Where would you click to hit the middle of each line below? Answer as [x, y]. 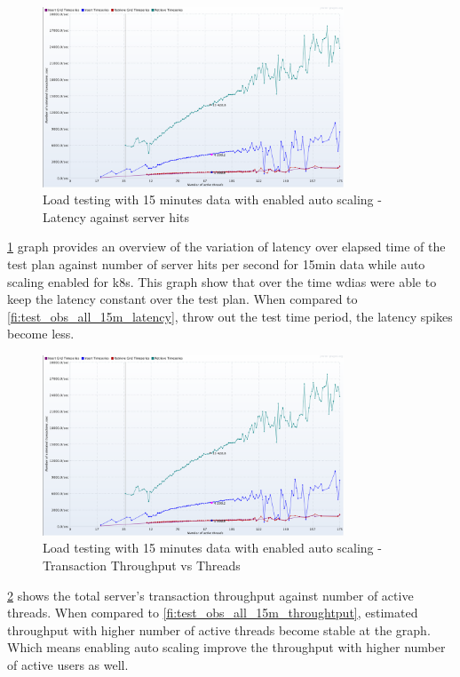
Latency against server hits [116, 216]
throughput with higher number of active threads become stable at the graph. [219, 629]
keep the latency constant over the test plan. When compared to [182, 299]
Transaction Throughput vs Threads [142, 565]
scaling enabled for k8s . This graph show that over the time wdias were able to [222, 281]
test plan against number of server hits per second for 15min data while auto [216, 264]
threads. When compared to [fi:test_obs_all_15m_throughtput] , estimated [213, 613]
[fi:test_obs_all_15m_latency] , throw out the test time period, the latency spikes [230, 316]
